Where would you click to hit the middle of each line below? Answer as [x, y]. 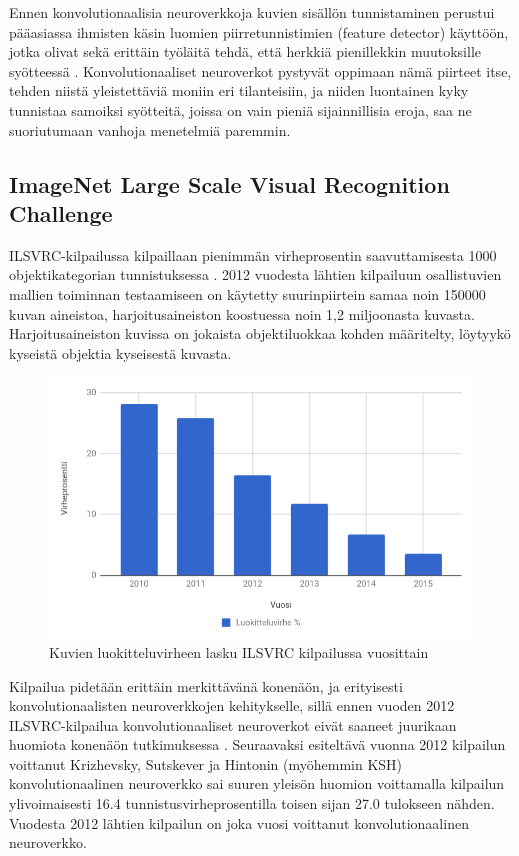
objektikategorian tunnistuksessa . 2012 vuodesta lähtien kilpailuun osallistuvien [255, 274]
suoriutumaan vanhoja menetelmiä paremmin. [150, 129]
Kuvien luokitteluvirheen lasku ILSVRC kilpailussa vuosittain [239, 651]
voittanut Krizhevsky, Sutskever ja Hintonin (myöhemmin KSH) [206, 763]
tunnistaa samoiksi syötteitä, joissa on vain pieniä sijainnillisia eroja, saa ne [240, 109]
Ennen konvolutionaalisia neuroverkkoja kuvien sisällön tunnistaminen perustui [252, 12]
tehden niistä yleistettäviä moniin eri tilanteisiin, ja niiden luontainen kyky [239, 90]
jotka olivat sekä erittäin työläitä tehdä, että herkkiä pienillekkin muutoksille [245, 51]
